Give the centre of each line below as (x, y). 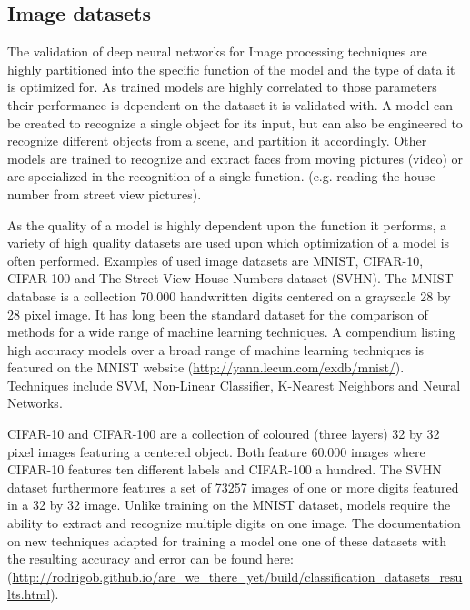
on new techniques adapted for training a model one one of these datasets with (227, 540)
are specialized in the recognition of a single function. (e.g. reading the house (221, 176)
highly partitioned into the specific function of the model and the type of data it (231, 69)
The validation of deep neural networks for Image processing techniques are (217, 51)
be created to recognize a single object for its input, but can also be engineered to (235, 122)
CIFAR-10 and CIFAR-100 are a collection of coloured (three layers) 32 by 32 (224, 434)
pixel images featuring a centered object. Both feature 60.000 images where (216, 451)
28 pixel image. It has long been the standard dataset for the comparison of (218, 314)
